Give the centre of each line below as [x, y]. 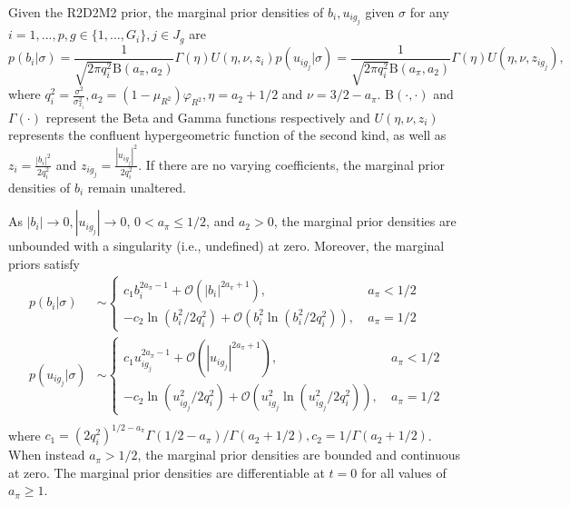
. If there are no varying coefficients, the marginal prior [292, 164]
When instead [47, 455]
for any [429, 12]
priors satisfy [44, 263]
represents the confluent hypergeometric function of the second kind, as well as [227, 135]
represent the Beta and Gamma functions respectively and [208, 117]
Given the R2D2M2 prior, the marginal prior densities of [166, 12]
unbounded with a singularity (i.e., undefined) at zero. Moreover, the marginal [226, 246]
